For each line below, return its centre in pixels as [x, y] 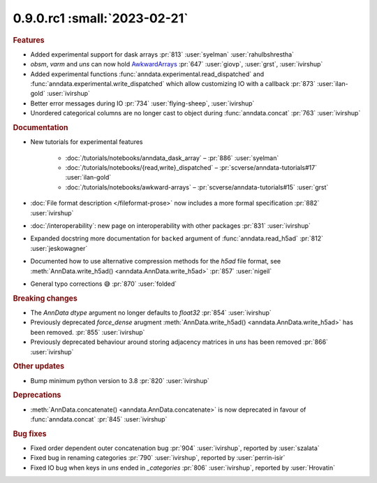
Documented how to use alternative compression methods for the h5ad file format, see [156, 261]
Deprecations [37, 395]
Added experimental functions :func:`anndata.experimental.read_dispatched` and [147, 74]
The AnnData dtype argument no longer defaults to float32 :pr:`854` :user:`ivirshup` [151, 312]
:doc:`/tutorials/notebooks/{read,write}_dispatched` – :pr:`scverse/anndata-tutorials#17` [191, 167]
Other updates [39, 366]
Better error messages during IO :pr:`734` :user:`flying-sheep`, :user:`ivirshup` [142, 103]
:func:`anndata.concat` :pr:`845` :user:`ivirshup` [99, 419]
